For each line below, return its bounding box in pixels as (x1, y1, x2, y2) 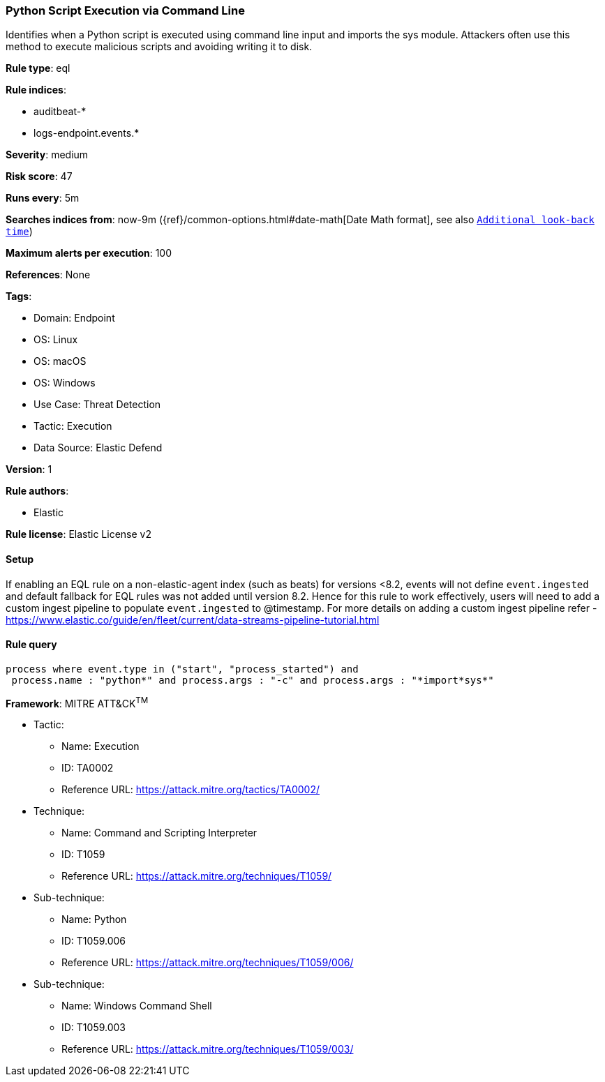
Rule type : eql (6, 62, 70, 75)
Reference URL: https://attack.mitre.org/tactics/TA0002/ (61, 783, 320, 796)
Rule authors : (6, 485, 69, 497)
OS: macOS (33, 355, 87, 368)
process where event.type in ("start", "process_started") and (6, 663, 359, 675)
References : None (6, 269, 91, 281)
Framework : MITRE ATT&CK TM (6, 695, 149, 709)
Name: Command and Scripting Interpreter (61, 827, 257, 839)
